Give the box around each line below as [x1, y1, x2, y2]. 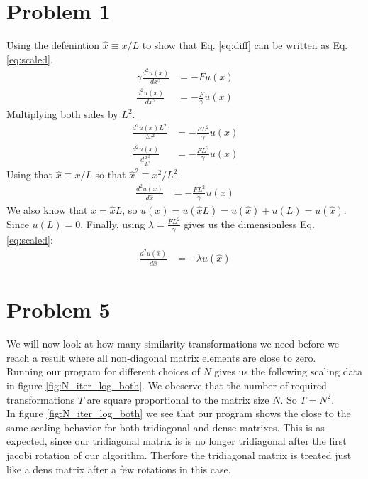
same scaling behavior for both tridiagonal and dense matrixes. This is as [6, 419, 325, 434]
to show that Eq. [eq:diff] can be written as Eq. [142, 38, 348, 53]
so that [95, 167, 126, 182]
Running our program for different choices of [6, 364, 200, 379]
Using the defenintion [6, 38, 100, 53]
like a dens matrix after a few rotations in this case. [6, 461, 231, 476]
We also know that [6, 202, 88, 217]
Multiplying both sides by [6, 107, 118, 122]
